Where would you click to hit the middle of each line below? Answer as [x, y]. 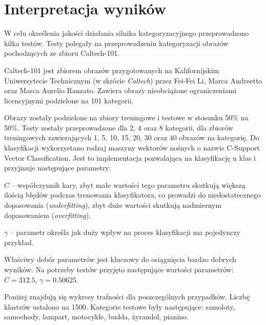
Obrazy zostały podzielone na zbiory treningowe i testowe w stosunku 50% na [126, 117]
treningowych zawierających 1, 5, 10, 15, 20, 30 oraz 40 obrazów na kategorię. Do [132, 137]
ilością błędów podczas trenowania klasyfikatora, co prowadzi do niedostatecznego [132, 195]
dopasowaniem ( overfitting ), [48, 215]
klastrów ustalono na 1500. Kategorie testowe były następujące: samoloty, [120, 306]
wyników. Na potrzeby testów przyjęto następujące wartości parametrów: [119, 269]
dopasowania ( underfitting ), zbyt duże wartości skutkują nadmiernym [113, 205]
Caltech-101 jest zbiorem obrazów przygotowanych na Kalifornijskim [112, 70]
